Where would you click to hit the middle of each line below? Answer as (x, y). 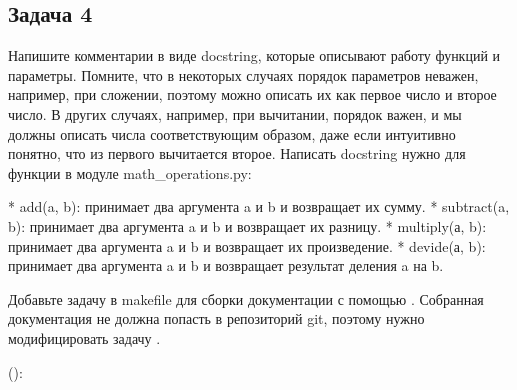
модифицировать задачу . (84, 337)
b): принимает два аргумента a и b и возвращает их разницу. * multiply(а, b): (247, 225)
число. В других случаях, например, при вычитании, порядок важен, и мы (235, 113)
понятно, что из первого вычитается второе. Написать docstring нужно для (237, 153)
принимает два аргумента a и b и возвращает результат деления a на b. (226, 265)
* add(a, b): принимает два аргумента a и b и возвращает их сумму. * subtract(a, (259, 206)
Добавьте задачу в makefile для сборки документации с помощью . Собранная (246, 298)
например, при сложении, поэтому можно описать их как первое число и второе (252, 94)
